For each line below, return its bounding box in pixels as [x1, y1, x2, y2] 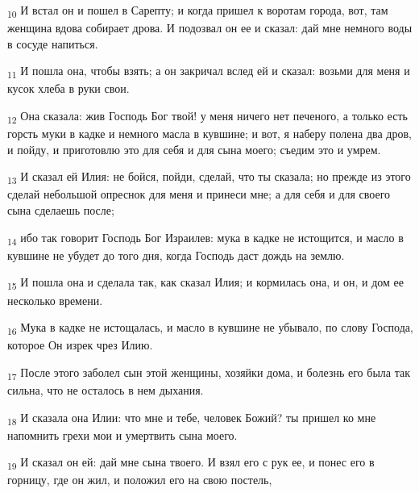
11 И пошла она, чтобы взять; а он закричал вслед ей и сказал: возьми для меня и [7, 62, 410, 81]
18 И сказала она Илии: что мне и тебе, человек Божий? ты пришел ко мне [7, 408, 376, 428]
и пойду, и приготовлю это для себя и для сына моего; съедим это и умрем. [7, 140, 381, 157]
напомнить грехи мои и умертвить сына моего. [7, 426, 238, 443]
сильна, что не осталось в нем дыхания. [7, 381, 204, 398]
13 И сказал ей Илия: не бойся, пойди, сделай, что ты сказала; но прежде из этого [7, 168, 411, 187]
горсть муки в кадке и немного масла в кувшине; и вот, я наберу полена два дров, [7, 125, 412, 142]
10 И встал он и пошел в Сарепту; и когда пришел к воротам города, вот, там [7, 2, 388, 20]
